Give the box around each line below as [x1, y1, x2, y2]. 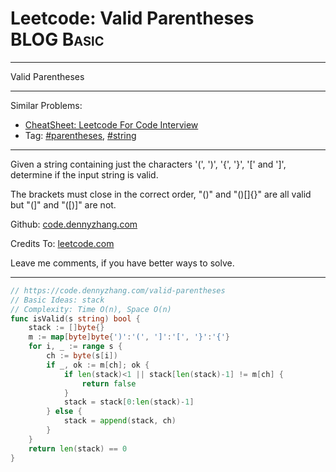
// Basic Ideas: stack [10, 295, 105, 305]
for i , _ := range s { [28, 342, 123, 352]
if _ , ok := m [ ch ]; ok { [46, 360, 150, 370]
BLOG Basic [10, 28, 105, 51]
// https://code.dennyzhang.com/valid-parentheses [10, 285, 226, 296]
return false [81, 378, 137, 389]
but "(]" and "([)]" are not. [10, 198, 117, 211]
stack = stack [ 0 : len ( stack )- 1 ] [63, 397, 195, 407]
